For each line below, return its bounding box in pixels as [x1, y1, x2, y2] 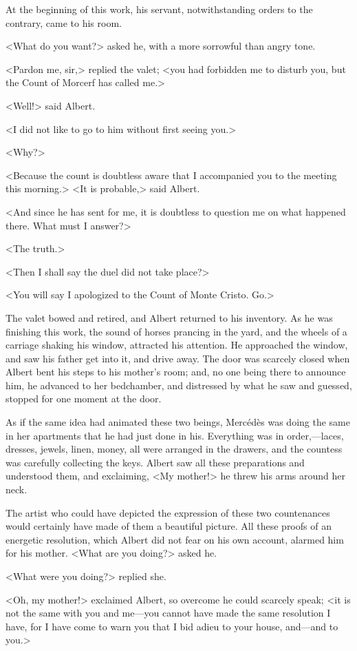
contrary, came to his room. [6, 15, 122, 30]
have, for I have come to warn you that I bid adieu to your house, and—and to [6, 619, 338, 633]
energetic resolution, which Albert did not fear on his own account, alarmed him [6, 532, 344, 546]
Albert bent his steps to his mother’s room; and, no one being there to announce [6, 364, 346, 379]
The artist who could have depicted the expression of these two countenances [6, 505, 330, 519]
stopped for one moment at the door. [6, 391, 162, 406]
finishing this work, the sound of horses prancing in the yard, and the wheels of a [6, 324, 347, 338]
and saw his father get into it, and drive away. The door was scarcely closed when [6, 351, 350, 365]
